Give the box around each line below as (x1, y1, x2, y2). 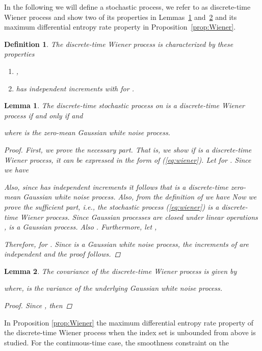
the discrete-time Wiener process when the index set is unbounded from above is (4, 327, 256, 338)
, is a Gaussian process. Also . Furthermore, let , (4, 221, 157, 232)
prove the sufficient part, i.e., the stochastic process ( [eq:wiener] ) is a (4, 201, 219, 212)
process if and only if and (4, 110, 83, 120)
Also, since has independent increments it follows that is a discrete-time (4, 181, 228, 192)
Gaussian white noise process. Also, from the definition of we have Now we (23, 191, 257, 202)
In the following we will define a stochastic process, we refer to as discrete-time (4, 2, 251, 12)
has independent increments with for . (16, 83, 134, 93)
